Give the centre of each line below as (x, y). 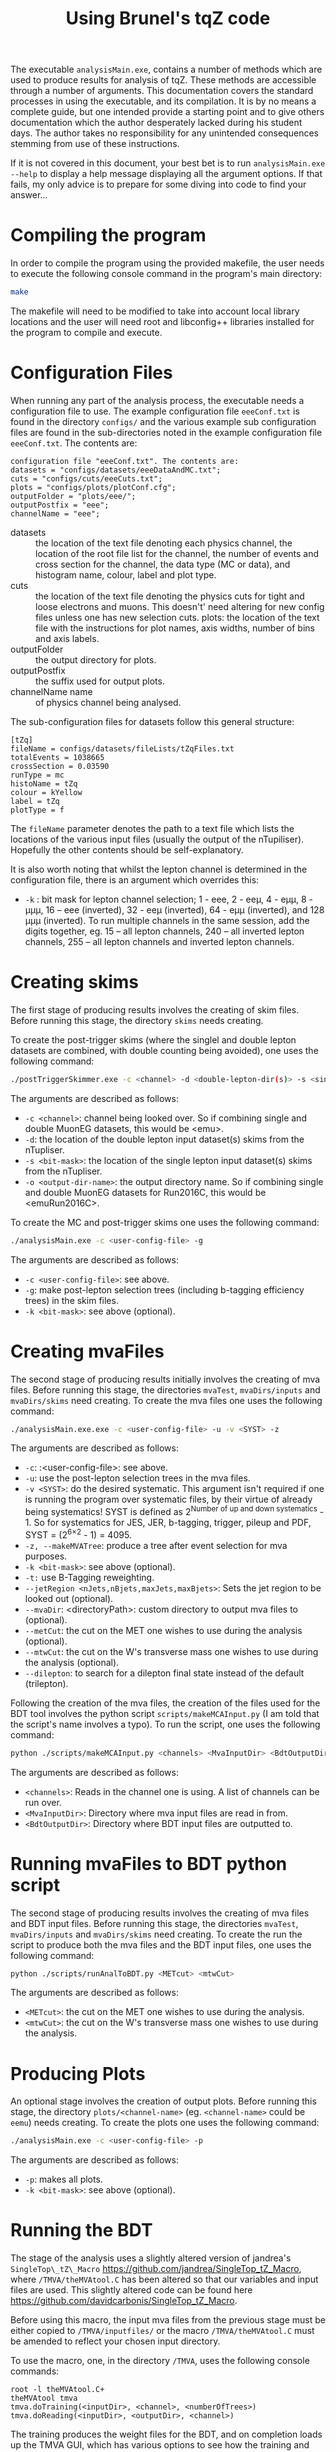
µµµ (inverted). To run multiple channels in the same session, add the (167, 920)
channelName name (51, 691)
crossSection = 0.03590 (60, 766)
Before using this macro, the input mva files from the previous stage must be (168, 2320)
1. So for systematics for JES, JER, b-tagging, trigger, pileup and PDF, (168, 1523)
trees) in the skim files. (71, 1300)
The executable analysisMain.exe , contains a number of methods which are (166, 69)
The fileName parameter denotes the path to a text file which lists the (152, 828)
